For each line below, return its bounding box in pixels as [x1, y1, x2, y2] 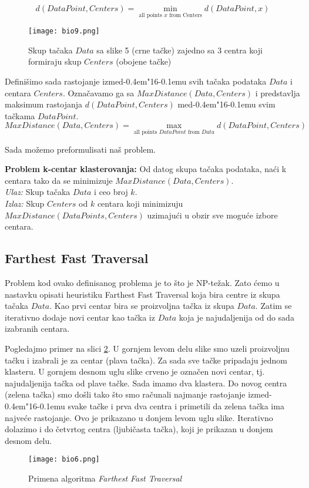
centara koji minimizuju [97, 197, 183, 210]
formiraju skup [28, 55, 82, 68]
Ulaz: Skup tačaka [5, 186, 70, 198]
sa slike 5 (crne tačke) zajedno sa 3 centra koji [96, 43, 263, 56]
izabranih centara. [5, 322, 70, 335]
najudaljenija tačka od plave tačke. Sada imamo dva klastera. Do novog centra [5, 376, 287, 389]
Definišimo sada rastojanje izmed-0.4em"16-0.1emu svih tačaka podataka [5, 75, 267, 87]
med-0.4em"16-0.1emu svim [177, 98, 276, 110]
